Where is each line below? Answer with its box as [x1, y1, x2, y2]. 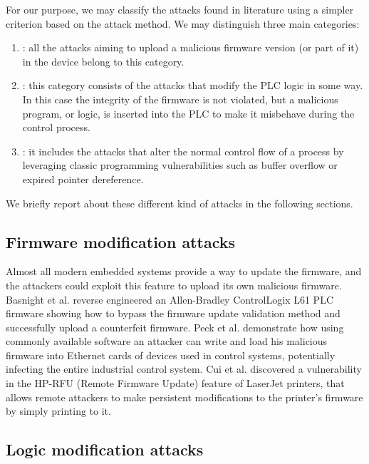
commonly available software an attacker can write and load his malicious [6, 334, 328, 349]
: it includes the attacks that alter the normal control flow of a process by [22, 143, 344, 158]
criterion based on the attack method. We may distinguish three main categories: [6, 16, 360, 31]
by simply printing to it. [6, 403, 111, 418]
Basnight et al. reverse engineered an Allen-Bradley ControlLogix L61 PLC [6, 292, 333, 306]
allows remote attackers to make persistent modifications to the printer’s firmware [6, 389, 363, 404]
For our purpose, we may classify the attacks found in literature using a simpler [6, 2, 354, 16]
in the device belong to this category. [22, 53, 184, 68]
